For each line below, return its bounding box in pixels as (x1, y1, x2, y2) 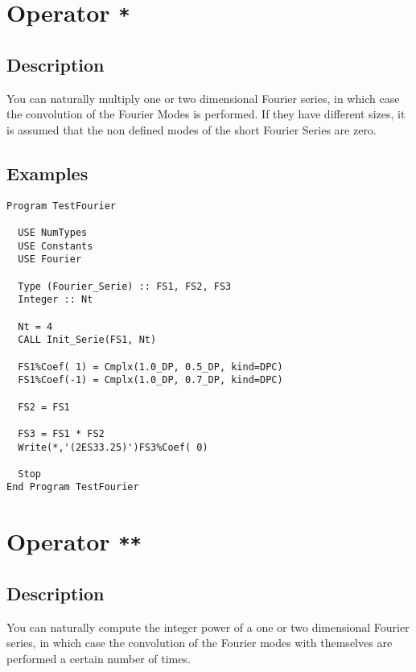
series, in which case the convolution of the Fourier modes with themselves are (6, 634, 393, 651)
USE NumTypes (18, 227, 88, 238)
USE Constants (18, 240, 93, 252)
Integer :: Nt (18, 294, 93, 306)
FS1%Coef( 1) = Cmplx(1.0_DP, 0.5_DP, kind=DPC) (18, 361, 283, 373)
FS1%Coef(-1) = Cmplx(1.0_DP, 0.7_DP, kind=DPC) (18, 374, 283, 386)
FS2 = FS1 (18, 401, 70, 413)
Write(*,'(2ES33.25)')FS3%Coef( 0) (18, 441, 208, 453)
